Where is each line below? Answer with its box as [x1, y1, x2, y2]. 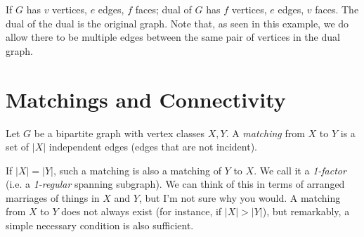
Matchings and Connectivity [6, 84, 286, 113]
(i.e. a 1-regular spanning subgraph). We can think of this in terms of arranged [6, 177, 345, 191]
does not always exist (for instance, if [61, 204, 222, 219]
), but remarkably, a [262, 204, 350, 219]
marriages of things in [6, 190, 100, 205]
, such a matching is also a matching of [53, 162, 221, 177]
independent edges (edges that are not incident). [48, 139, 257, 154]
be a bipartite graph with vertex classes [34, 125, 204, 140]
